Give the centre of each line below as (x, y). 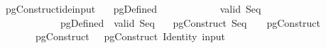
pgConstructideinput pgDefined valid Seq (133, 8)
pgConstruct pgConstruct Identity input (130, 36)
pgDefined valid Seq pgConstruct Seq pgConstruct (190, 22)
